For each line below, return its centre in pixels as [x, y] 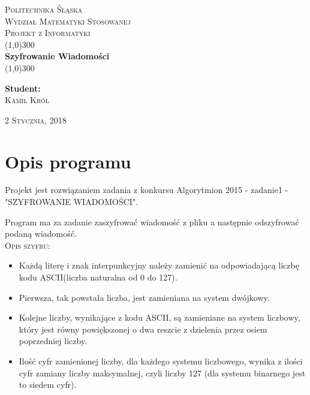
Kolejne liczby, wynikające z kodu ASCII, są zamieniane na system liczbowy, [159, 317]
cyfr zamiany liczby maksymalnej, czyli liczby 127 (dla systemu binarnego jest [162, 373]
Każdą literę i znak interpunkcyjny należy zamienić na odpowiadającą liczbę [159, 265]
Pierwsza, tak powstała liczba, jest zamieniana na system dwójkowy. [144, 297]
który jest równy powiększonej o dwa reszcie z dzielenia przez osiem [143, 329]
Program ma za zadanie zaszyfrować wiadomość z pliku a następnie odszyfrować [152, 221]
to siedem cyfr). [48, 385]
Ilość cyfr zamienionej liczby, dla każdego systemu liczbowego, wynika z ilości [161, 361]
